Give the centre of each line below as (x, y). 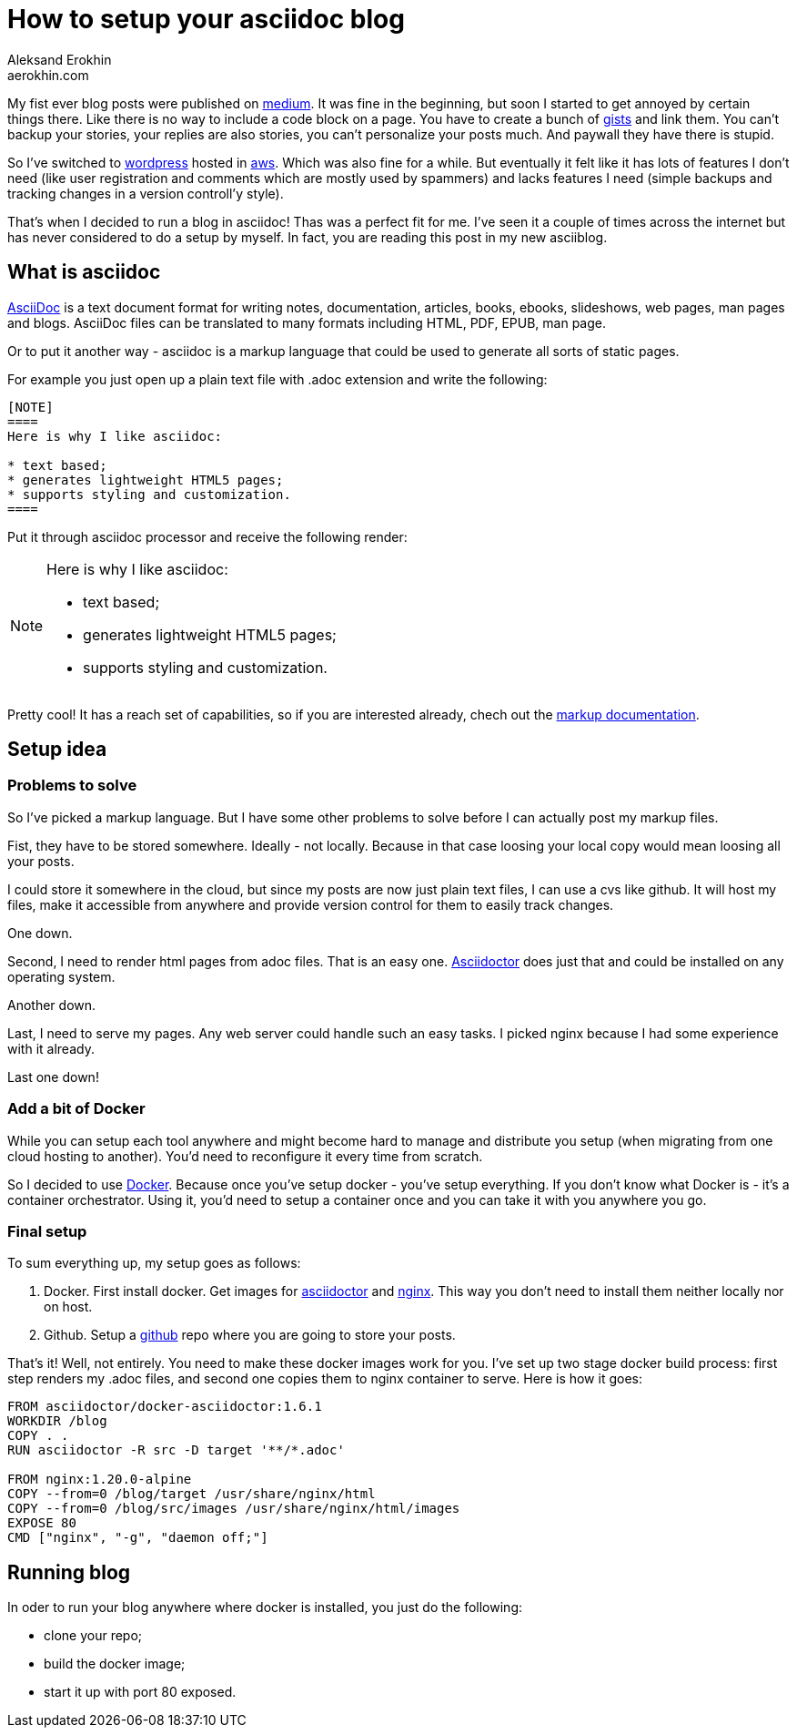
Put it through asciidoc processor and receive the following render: (207, 536)
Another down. (52, 1005)
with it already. (51, 1048)
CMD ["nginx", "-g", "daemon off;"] (138, 1538)
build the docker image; (115, 1664)
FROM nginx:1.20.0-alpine (100, 1480)
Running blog (69, 1572)
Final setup (47, 1231)
